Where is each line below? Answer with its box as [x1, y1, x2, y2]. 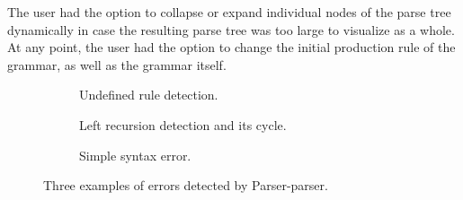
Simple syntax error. [79, 145, 191, 164]
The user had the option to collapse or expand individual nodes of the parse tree [7, 3, 451, 21]
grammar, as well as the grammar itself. [7, 55, 227, 74]
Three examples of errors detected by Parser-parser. [43, 176, 328, 195]
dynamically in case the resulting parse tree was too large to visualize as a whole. [7, 20, 455, 39]
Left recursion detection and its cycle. [79, 115, 287, 134]
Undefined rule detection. [79, 85, 218, 104]
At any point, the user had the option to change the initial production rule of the [7, 38, 456, 57]
